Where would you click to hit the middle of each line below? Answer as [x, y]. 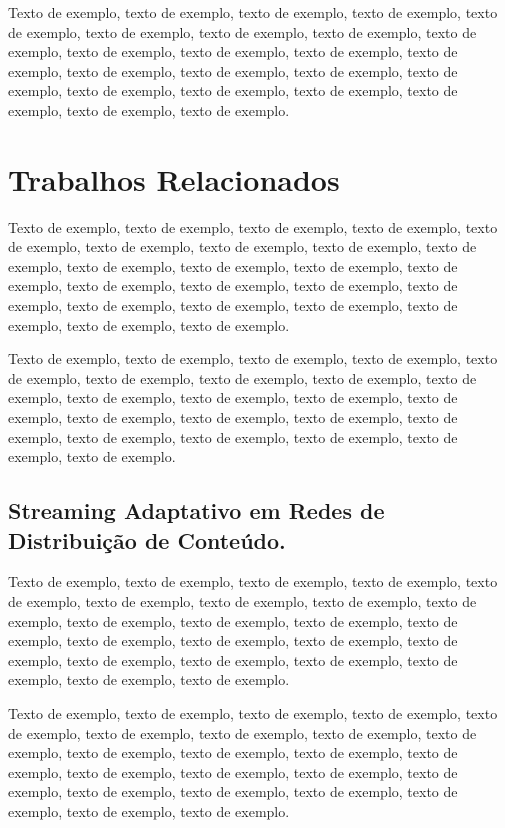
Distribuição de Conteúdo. [147, 539]
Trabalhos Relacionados [174, 178]
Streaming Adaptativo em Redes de [196, 510]
